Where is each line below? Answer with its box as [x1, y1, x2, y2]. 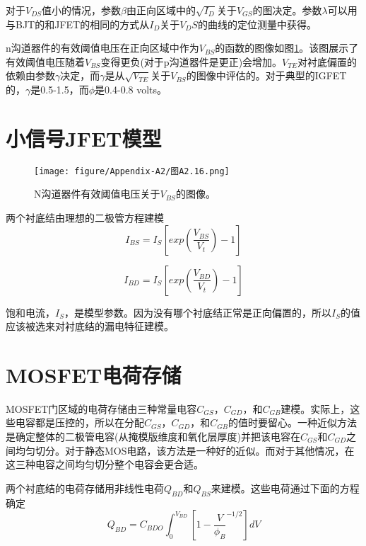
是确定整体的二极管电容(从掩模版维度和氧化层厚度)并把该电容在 [6, 429, 300, 444]
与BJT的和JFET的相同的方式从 [6, 16, 150, 31]
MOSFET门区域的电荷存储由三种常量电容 [6, 401, 197, 416]
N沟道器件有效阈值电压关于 [34, 186, 160, 201]
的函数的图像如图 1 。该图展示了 [215, 40, 359, 55]
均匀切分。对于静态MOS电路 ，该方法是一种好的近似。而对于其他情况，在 [15, 443, 355, 457]
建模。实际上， [281, 401, 350, 416]
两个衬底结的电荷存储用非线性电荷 [6, 480, 164, 495]
